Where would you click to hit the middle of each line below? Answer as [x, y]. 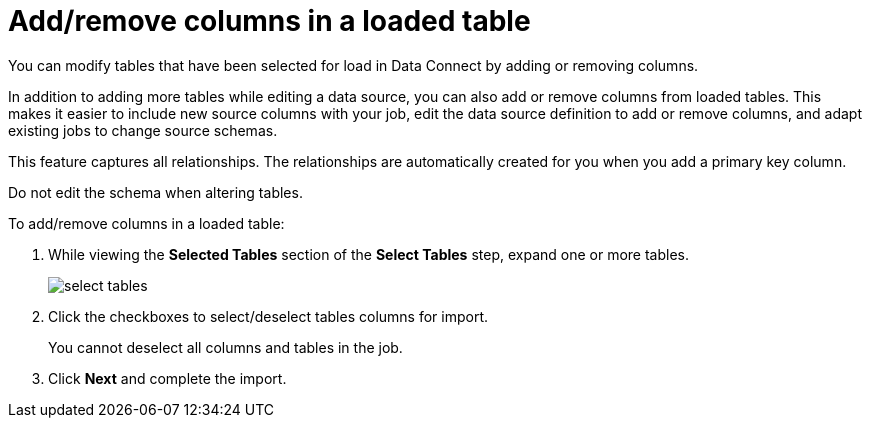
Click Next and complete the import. [167, 378]
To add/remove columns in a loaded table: [146, 223]
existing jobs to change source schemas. [143, 130]
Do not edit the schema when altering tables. [155, 192]
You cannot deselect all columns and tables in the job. [225, 347]
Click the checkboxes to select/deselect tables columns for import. [268, 316]
